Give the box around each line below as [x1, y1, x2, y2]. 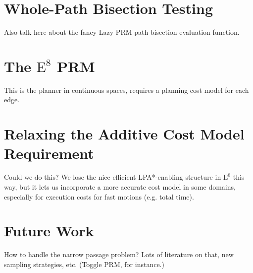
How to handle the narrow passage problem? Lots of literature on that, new [4, 249, 234, 260]
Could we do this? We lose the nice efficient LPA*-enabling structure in [4, 172, 221, 182]
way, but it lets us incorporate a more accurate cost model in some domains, [4, 181, 236, 192]
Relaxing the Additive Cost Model [4, 124, 245, 144]
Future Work [4, 220, 94, 241]
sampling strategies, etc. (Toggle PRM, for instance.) [4, 259, 164, 269]
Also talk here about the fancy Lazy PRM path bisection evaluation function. [4, 27, 240, 37]
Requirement [4, 143, 94, 163]
